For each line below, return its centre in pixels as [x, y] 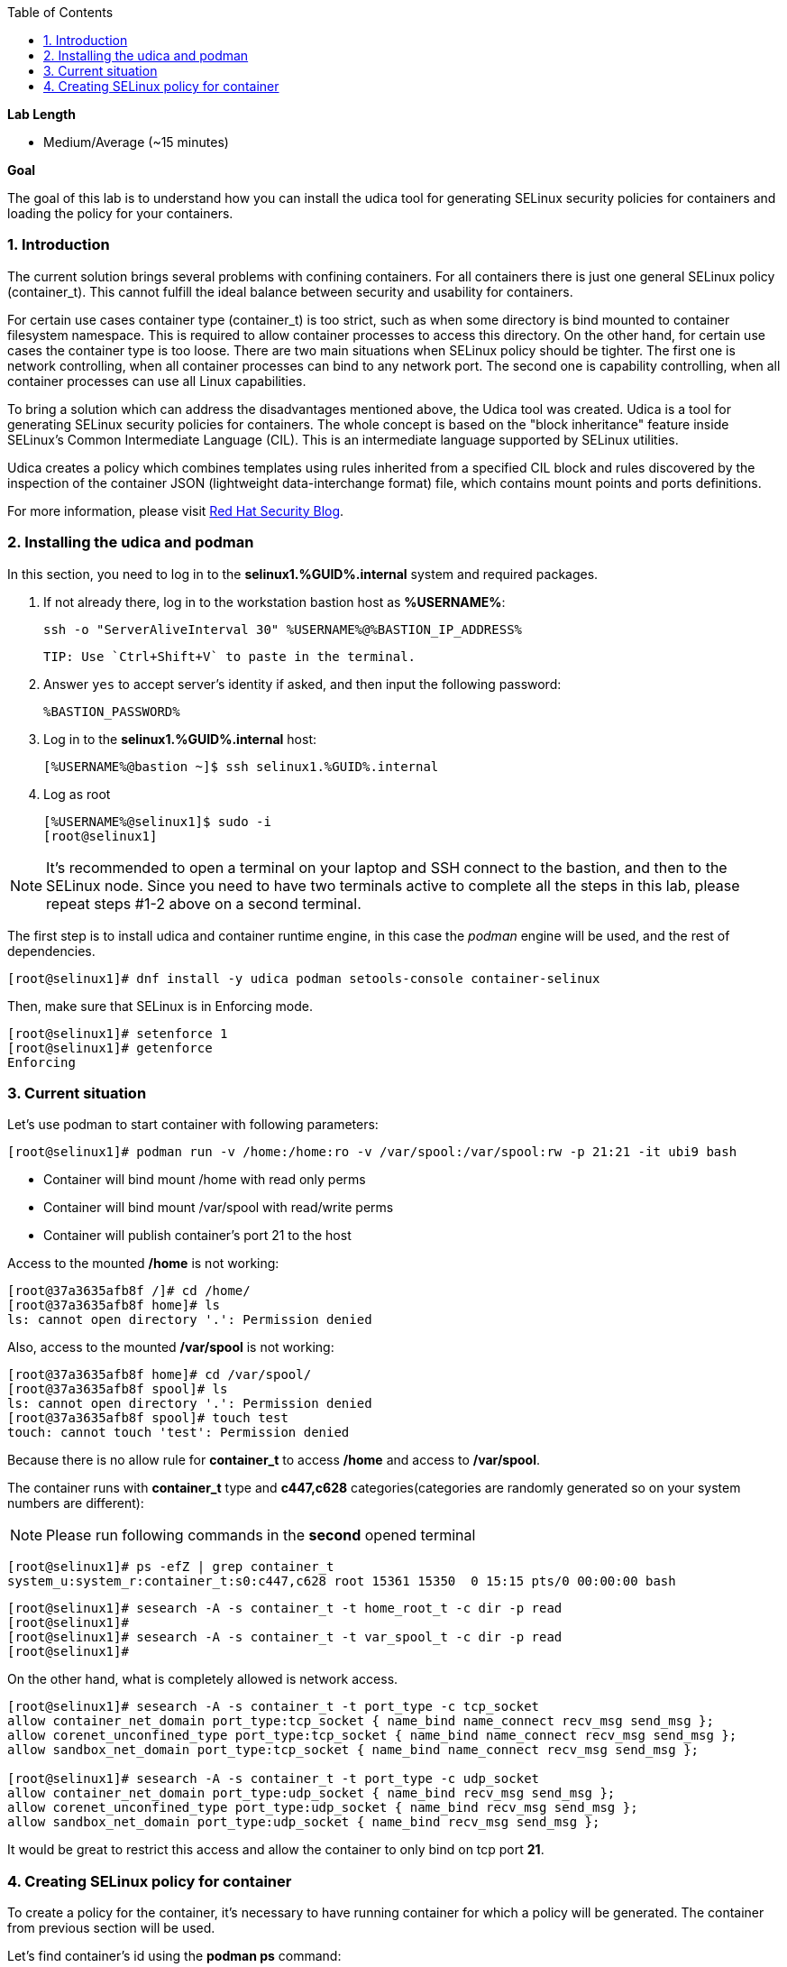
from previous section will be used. [111, 1928]
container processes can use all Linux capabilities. [157, 381]
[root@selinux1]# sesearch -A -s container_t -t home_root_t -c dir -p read [285, 1609]
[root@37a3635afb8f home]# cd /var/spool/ [160, 1375]
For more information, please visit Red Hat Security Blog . [176, 510]
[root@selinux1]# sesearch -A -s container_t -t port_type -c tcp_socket [274, 1707]
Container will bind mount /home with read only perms [205, 1180]
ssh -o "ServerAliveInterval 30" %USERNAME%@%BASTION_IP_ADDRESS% [283, 629]
